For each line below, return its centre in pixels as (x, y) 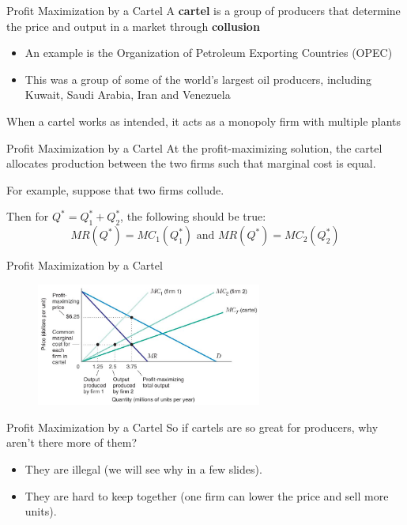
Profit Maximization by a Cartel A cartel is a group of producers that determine (203, 10)
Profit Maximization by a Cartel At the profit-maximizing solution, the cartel (194, 147)
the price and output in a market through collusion (133, 26)
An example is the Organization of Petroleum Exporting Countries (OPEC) (209, 53)
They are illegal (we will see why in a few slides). (143, 469)
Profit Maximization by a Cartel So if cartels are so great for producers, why (192, 427)
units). (41, 511)
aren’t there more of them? (72, 442)
